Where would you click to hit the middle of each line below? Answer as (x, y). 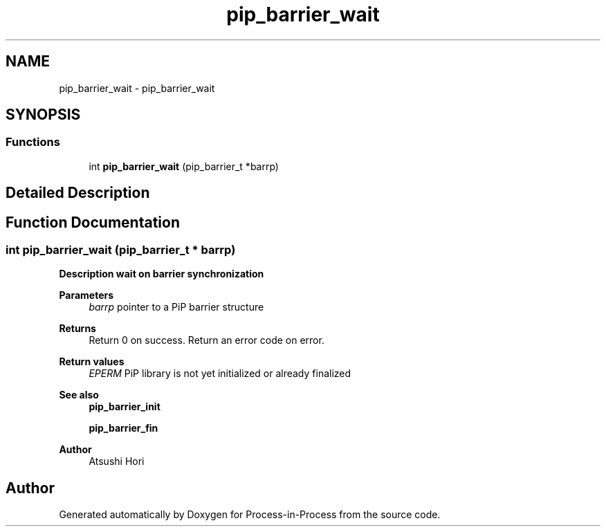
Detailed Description (78, 193)
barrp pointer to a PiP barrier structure (176, 307)
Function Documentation (93, 222)
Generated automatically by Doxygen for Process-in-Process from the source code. (250, 515)
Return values (92, 362)
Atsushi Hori (117, 461)
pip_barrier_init (125, 407)
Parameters (86, 295)
